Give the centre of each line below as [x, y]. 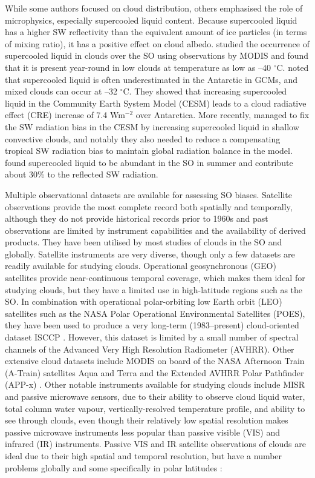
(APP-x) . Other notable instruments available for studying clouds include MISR [155, 384]
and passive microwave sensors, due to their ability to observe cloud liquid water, [155, 396]
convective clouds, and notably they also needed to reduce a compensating [143, 138]
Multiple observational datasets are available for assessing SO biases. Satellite [148, 194]
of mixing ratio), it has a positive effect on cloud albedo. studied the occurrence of [157, 43]
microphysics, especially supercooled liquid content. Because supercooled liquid [151, 20]
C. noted [293, 67]
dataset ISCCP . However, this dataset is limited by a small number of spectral [152, 337]
